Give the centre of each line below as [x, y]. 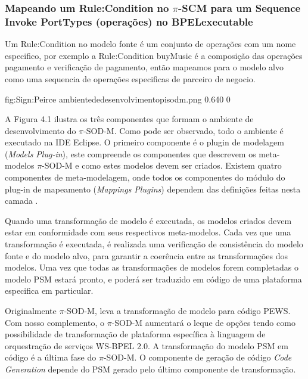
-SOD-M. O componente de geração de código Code [197, 357]
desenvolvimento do [41, 130]
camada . [21, 201]
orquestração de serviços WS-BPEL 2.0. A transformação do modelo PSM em [147, 345]
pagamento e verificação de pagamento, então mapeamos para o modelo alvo [144, 67]
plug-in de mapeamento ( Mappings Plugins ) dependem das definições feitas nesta [153, 189]
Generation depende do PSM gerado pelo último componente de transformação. [150, 369]
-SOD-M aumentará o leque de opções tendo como [203, 322]
